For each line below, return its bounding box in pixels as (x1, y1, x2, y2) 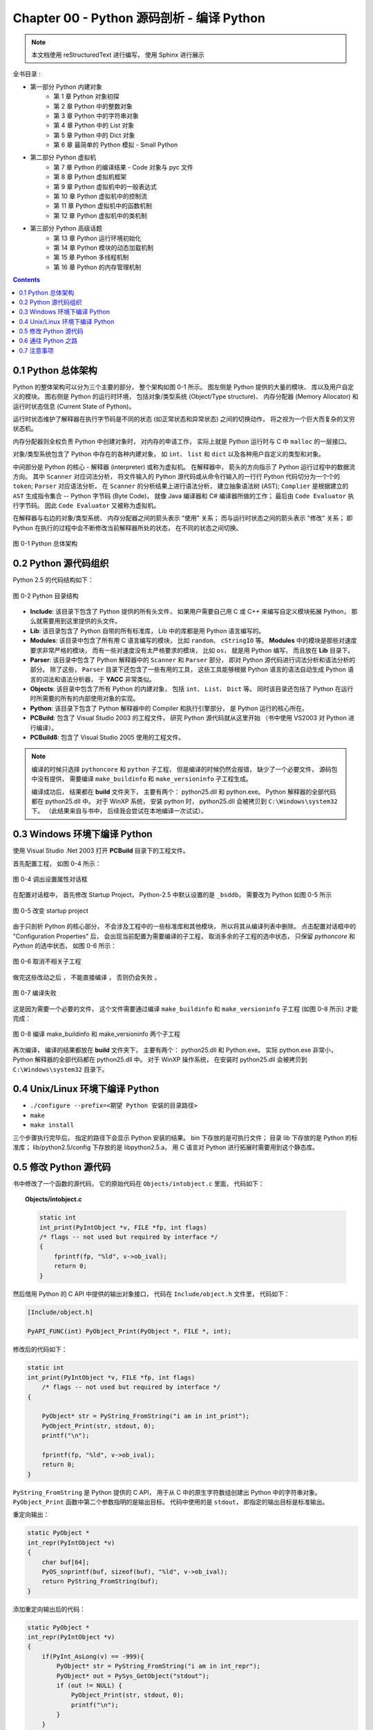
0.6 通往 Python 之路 (19, 336, 78, 345)
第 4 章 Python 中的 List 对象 (53, 121, 135, 129)
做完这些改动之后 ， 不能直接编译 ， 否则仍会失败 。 (12, 973, 161, 981)
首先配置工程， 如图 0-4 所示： (12, 859, 102, 868)
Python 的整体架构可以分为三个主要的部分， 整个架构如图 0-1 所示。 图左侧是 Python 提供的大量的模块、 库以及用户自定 (12, 383, 354, 391)
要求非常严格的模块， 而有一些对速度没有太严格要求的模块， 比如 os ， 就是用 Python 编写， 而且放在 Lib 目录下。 (30, 646, 354, 654)
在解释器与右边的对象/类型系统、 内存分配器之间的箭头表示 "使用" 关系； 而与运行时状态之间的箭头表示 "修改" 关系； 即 (12, 514, 353, 522)
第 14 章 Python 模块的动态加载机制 (53, 243, 154, 252)
